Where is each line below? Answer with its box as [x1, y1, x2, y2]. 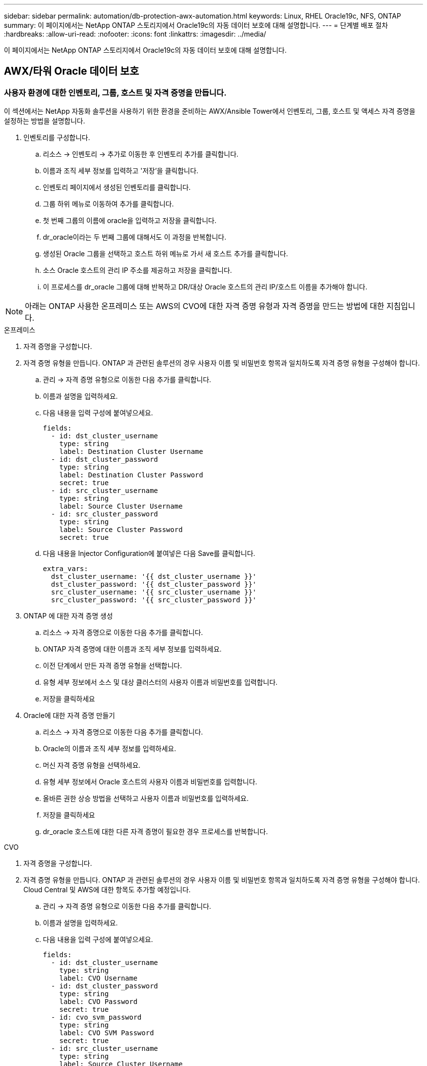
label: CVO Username [59, 974, 137, 983]
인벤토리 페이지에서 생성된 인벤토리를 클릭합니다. [43, 183, 191, 192]
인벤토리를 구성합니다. [23, 133, 90, 142]
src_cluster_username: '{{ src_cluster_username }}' [51, 588, 257, 596]
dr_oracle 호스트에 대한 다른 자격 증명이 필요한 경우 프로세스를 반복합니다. [43, 827, 268, 836]
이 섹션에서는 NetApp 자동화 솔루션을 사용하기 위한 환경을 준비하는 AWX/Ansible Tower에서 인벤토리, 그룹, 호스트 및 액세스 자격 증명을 [4, 107, 416, 116]
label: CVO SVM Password [59, 1029, 154, 1037]
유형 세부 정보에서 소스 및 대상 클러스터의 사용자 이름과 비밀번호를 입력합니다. [43, 678, 278, 687]
